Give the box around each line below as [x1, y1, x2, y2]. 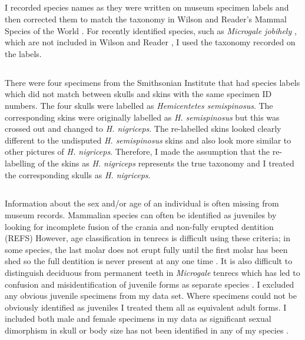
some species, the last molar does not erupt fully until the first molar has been [5, 243, 288, 255]
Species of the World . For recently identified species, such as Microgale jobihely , [5, 24, 297, 36]
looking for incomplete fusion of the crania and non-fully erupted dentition [5, 220, 274, 232]
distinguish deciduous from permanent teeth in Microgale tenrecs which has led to [5, 266, 300, 279]
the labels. [5, 47, 42, 59]
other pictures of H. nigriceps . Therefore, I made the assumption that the [5, 145, 270, 158]
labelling [5, 156, 35, 169]
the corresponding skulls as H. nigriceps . [5, 168, 151, 181]
